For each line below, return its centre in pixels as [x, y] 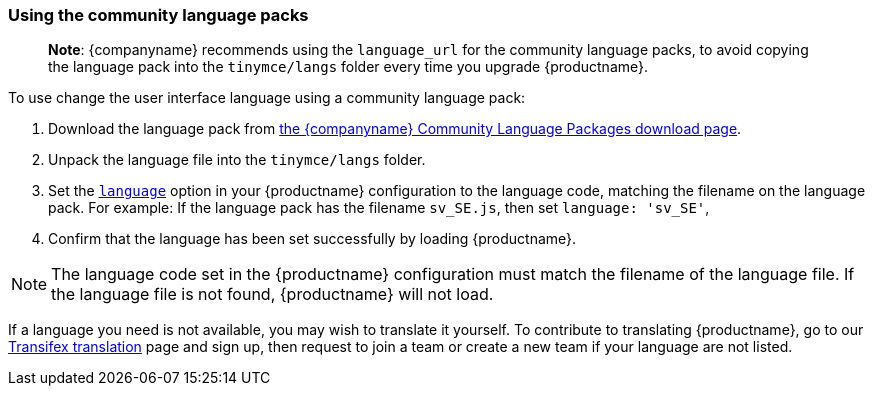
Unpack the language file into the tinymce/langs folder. [237, 160]
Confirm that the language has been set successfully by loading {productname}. [312, 239]
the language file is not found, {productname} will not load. [272, 294]
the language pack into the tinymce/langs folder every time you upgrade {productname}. [348, 67]
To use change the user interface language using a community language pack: [267, 98]
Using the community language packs [158, 15]
